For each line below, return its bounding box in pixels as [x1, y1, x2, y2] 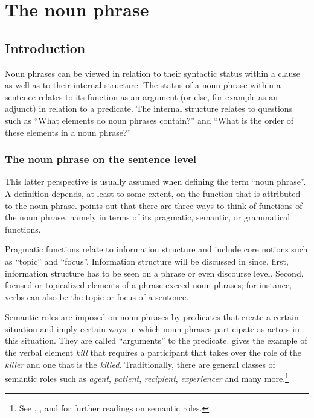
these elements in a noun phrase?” [5, 126, 132, 138]
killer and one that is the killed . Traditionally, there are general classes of [5, 358, 275, 370]
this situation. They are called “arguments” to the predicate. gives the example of [5, 334, 307, 347]
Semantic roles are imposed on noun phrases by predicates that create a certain [5, 310, 299, 323]
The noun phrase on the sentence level [5, 152, 197, 167]
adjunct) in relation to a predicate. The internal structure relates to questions [5, 102, 293, 115]
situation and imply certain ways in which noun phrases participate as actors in [5, 322, 300, 335]
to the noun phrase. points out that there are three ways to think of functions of [5, 199, 303, 211]
